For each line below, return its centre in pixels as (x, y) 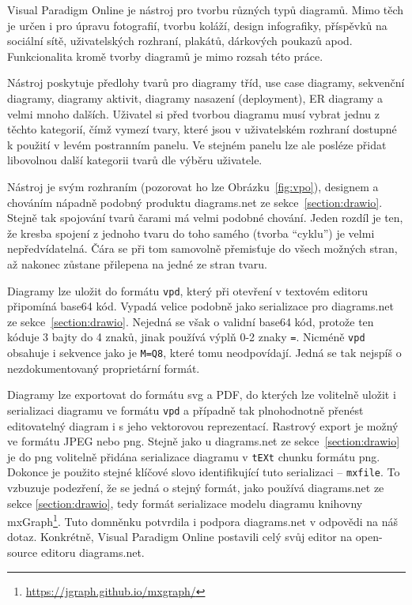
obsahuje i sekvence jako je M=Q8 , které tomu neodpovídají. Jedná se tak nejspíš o (204, 352)
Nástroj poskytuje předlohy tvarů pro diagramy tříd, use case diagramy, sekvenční (206, 83)
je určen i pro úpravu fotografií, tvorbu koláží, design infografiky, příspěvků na (197, 25)
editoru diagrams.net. (93, 552)
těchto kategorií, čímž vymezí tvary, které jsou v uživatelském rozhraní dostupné (202, 129)
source (23, 552)
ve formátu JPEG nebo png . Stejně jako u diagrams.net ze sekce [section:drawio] (204, 441)
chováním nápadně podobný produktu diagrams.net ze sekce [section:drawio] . (195, 202)
